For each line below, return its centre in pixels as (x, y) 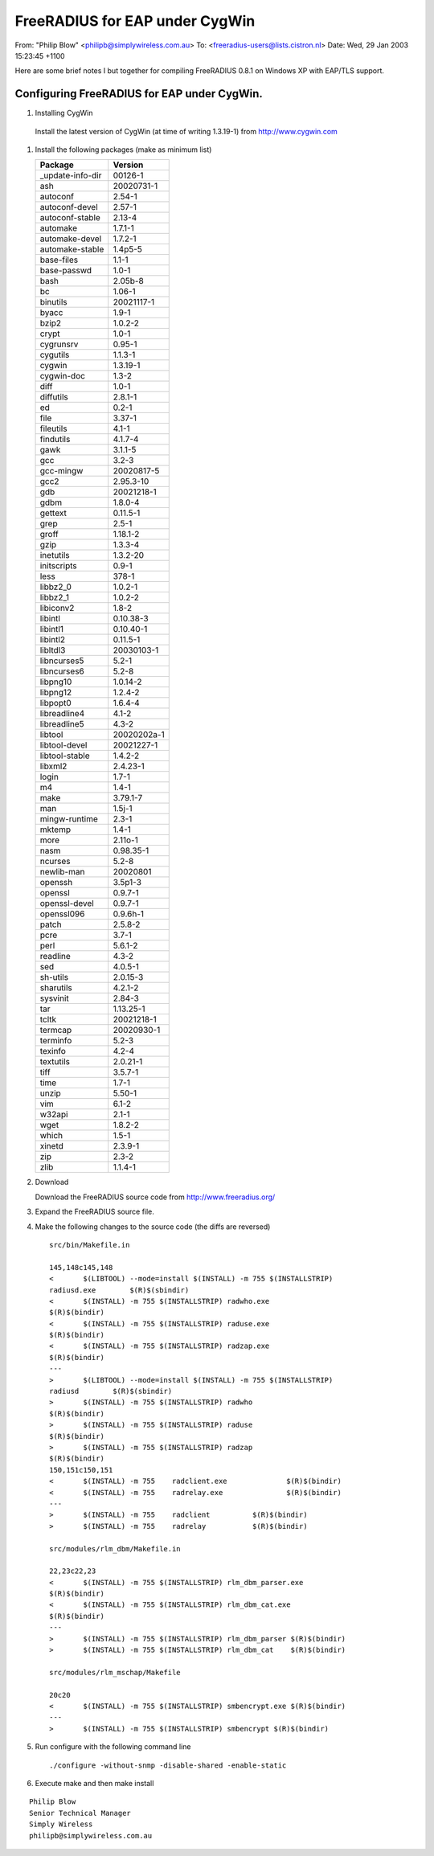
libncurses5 (62, 661)
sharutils (56, 988)
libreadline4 (62, 714)
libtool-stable (65, 756)
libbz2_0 (56, 587)
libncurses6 (62, 671)
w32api (54, 1115)
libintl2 (53, 640)
